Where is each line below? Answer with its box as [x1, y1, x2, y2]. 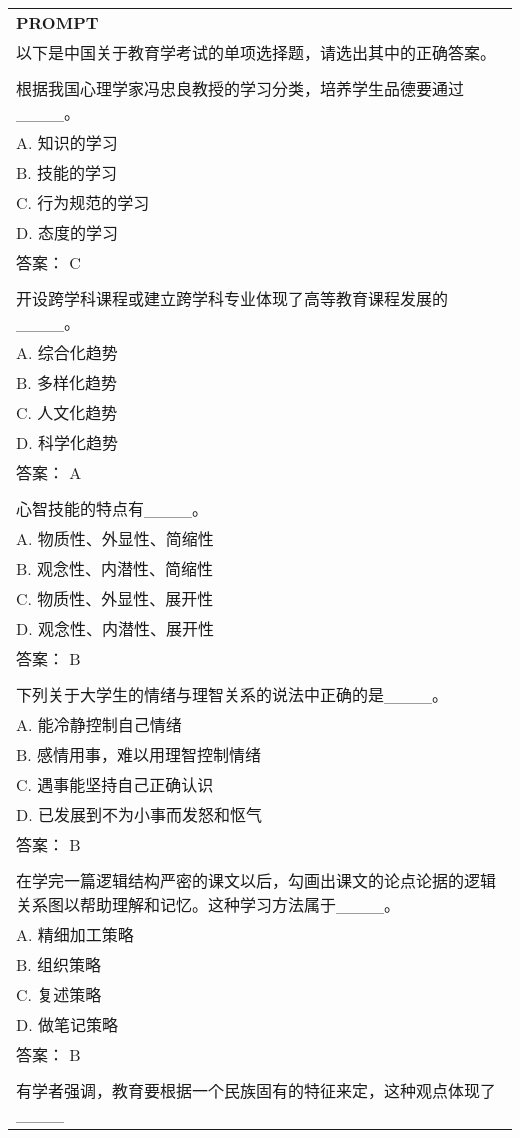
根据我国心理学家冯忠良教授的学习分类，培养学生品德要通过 [16, 77, 465, 100]
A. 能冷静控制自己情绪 [16, 713, 182, 736]
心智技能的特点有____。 [16, 497, 209, 520]
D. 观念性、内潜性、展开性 [16, 617, 215, 640]
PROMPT [16, 11, 99, 34]
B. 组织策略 [16, 953, 102, 976]
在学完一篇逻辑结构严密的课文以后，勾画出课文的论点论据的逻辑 [16, 869, 497, 892]
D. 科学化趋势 [16, 431, 119, 454]
